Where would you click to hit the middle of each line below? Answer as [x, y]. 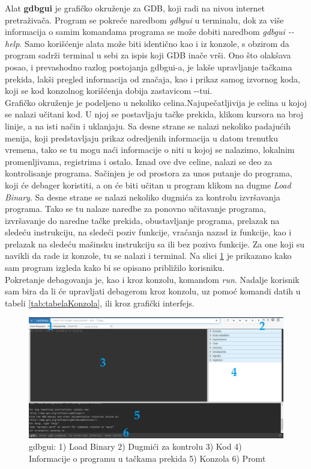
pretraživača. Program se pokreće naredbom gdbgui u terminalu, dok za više [144, 20]
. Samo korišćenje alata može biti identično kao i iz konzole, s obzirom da [154, 43]
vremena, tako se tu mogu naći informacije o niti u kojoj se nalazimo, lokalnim [150, 150]
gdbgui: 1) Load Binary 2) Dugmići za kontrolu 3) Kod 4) [135, 446]
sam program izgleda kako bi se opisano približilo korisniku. [115, 268]
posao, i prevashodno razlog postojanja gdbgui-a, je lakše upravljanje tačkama [149, 67]
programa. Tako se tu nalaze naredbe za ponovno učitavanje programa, [136, 209]
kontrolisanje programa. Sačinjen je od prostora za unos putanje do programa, [149, 173]
